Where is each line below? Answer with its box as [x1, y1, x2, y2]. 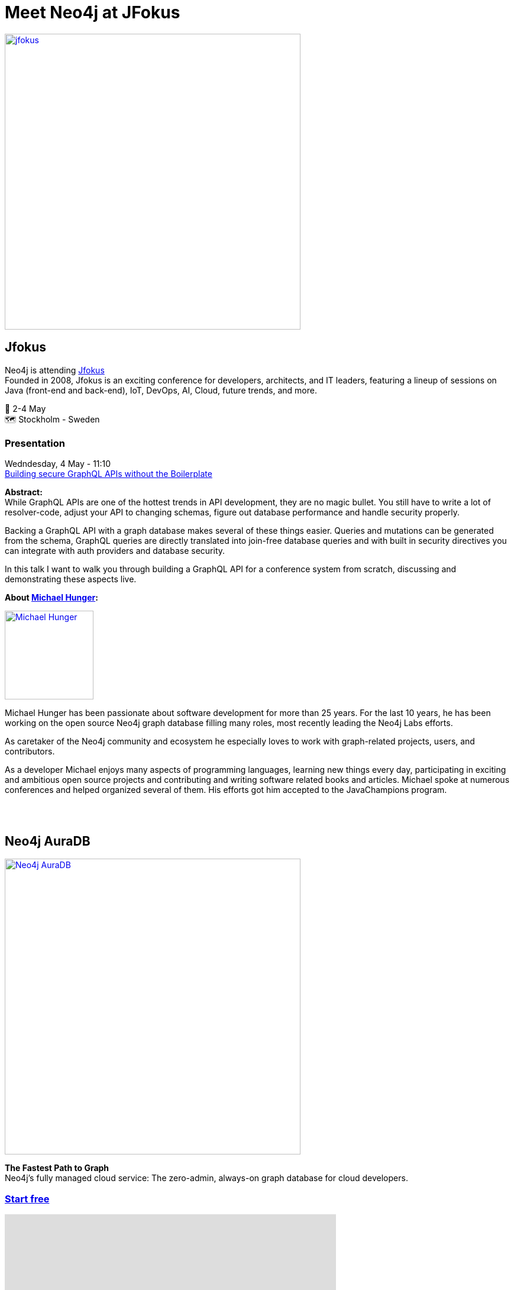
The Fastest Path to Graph [5, 1163, 109, 1173]
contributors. [5, 746, 55, 757]
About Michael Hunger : [5, 592, 98, 603]
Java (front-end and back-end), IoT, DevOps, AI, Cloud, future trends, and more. [5, 385, 318, 395]
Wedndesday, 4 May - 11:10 [5, 459, 111, 469]
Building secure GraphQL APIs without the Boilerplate [5, 469, 212, 479]
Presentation [5, 437, 65, 449]
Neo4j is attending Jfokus [5, 365, 105, 375]
